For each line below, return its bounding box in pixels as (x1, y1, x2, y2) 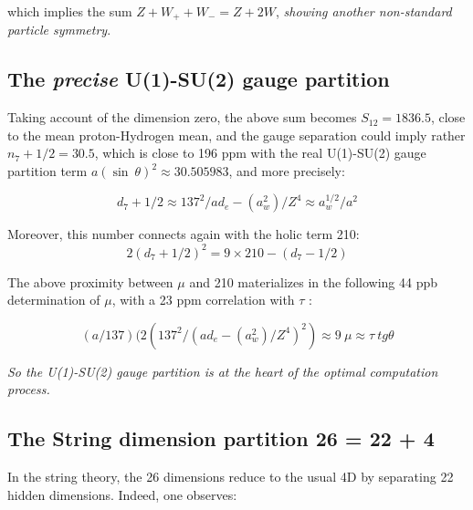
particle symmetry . (7, 20, 111, 39)
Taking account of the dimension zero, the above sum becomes (7, 108, 357, 127)
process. (7, 380, 50, 399)
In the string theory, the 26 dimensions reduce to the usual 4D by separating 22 (7, 467, 454, 486)
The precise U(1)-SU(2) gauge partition (7, 65, 390, 93)
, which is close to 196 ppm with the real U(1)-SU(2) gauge (94, 143, 426, 162)
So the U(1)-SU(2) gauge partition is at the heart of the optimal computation (7, 361, 438, 380)
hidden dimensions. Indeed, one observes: (7, 484, 237, 504)
